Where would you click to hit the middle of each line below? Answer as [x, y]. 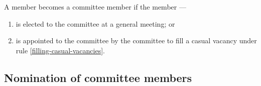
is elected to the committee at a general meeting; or [95, 23]
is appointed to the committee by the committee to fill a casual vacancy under [136, 40]
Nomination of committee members [98, 77]
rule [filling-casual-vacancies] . [60, 50]
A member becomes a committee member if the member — [95, 7]
